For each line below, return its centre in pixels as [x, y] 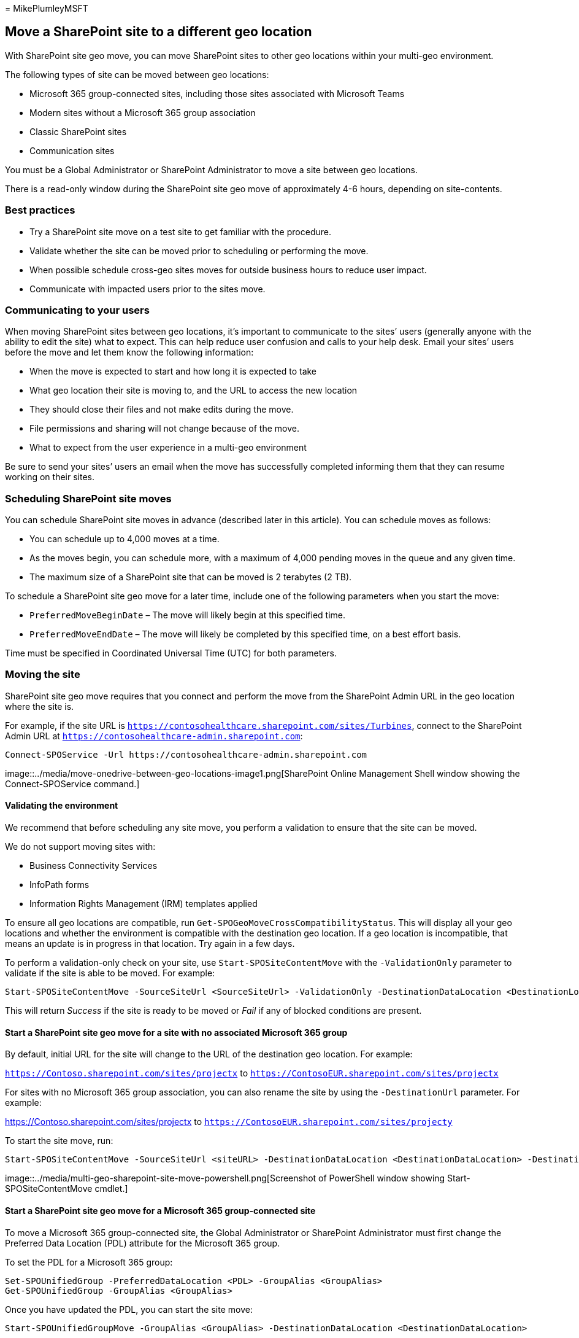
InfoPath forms [59, 885]
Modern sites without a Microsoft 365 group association [143, 112]
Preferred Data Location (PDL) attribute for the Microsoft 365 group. [143, 1243]
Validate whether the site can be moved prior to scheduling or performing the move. [199, 251]
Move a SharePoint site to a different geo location [159, 32]
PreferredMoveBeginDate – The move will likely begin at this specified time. [188, 615]
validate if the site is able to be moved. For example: [110, 973]
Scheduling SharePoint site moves [88, 498]
